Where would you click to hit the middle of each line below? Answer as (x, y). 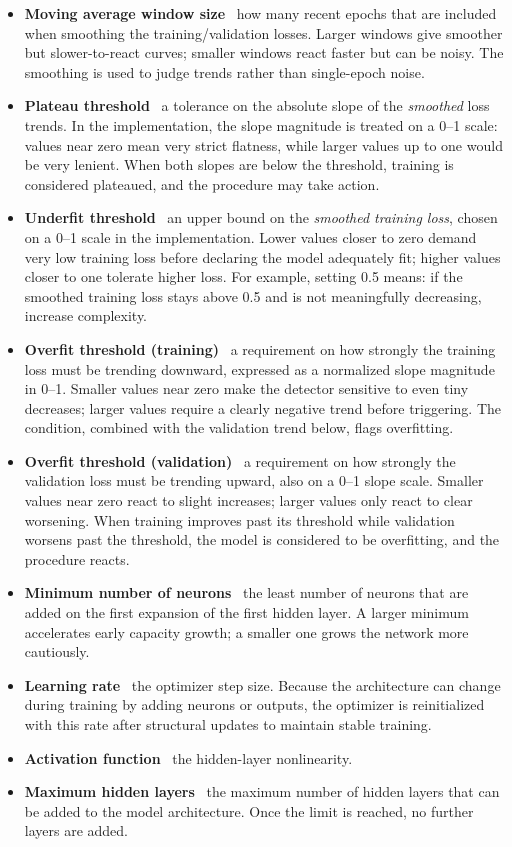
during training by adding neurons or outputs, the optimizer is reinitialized (254, 704)
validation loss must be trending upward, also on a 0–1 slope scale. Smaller (254, 480)
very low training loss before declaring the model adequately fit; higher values (262, 256)
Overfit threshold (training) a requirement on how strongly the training (260, 348)
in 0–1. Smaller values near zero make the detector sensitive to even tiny (246, 388)
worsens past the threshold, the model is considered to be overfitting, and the (262, 539)
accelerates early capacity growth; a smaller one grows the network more (246, 631)
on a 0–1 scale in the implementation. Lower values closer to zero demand (250, 236)
